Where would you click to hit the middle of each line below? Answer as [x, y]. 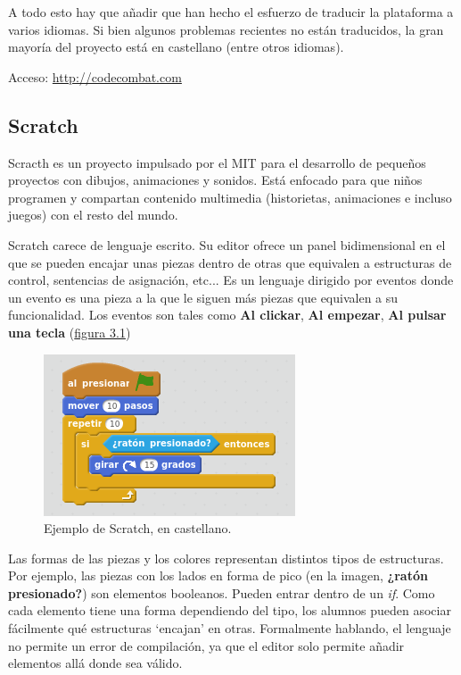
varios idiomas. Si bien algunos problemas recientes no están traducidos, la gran [226, 29]
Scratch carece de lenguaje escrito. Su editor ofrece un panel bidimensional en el [227, 244]
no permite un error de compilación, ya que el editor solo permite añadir [206, 645]
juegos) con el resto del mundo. [93, 215]
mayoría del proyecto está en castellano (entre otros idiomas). [176, 47]
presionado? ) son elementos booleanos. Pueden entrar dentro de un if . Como [222, 592]
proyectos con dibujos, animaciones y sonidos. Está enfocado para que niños [215, 180]
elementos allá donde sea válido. [95, 663]
